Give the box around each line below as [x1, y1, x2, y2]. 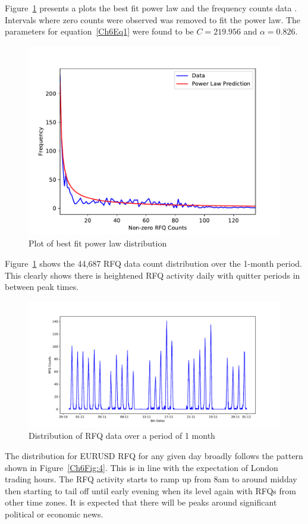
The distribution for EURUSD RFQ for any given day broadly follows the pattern [5, 449, 303, 461]
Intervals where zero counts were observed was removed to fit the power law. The [5, 13, 301, 26]
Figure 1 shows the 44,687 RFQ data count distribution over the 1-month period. [5, 257, 302, 269]
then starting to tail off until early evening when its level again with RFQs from [5, 484, 296, 497]
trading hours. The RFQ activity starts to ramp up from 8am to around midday [5, 473, 297, 485]
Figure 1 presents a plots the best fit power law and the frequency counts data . [5, 2, 297, 14]
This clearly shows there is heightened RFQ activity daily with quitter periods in [5, 269, 300, 281]
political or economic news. [5, 507, 103, 520]
